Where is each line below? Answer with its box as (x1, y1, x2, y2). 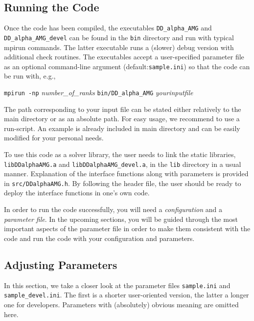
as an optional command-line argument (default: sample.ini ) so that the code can (4, 61, 250, 71)
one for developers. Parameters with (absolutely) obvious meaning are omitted (4, 299, 239, 309)
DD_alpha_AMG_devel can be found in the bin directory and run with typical (4, 32, 234, 42)
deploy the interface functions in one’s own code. (4, 187, 150, 198)
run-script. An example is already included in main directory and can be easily (4, 123, 240, 133)
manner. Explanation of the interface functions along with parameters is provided (4, 168, 249, 179)
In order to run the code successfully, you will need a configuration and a (4, 204, 222, 214)
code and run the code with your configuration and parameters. (4, 233, 195, 243)
